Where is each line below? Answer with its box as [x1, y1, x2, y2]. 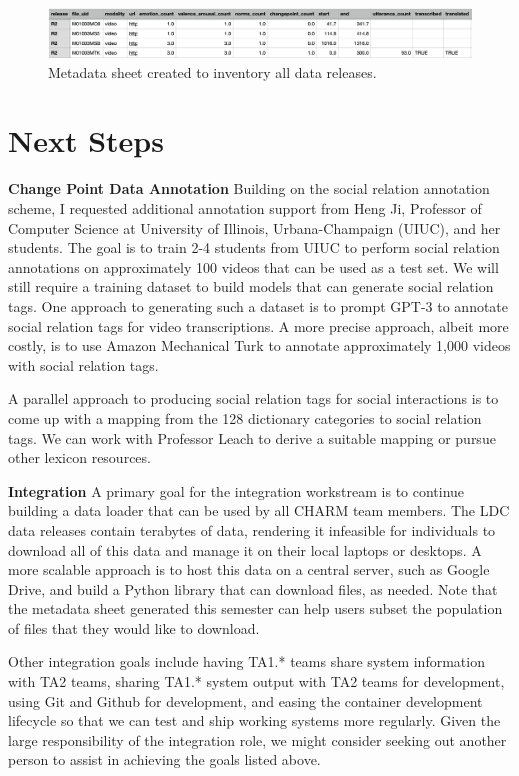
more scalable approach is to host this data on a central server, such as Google [8, 559, 490, 580]
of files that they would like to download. [8, 617, 260, 638]
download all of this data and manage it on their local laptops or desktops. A [8, 539, 482, 560]
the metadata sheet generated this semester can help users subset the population [8, 598, 503, 619]
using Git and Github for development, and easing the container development [8, 690, 483, 711]
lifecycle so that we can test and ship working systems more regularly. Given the [8, 710, 501, 731]
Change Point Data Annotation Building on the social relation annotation [8, 178, 490, 199]
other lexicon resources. [8, 447, 151, 468]
